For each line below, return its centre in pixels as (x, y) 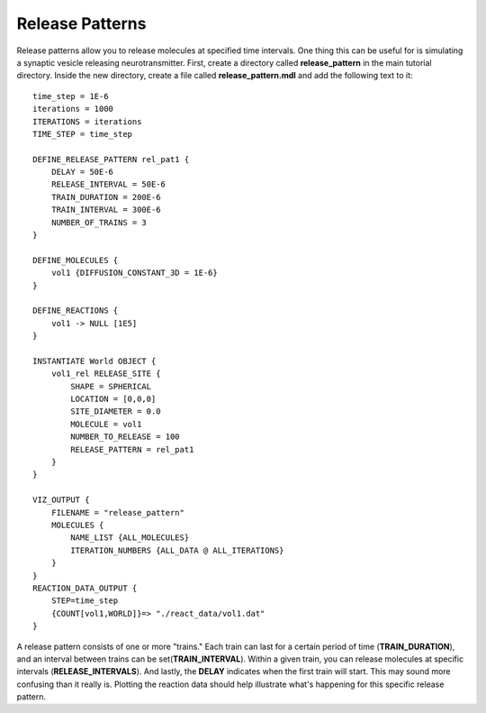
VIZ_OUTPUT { (61, 500)
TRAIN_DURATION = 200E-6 (106, 197)
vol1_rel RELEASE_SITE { (106, 374)
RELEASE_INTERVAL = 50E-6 (108, 184)
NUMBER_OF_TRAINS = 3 (99, 222)
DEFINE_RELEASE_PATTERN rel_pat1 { (111, 159)
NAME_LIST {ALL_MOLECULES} (130, 538)
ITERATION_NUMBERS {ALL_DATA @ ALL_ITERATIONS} (177, 550)
